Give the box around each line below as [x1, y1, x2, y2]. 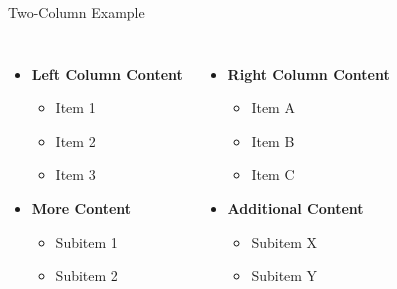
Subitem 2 [55, 265, 118, 286]
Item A [251, 97, 295, 118]
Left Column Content [31, 63, 183, 84]
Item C [251, 164, 295, 185]
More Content [31, 197, 132, 218]
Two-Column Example [8, 2, 145, 22]
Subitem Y [251, 265, 318, 286]
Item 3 [55, 164, 96, 185]
